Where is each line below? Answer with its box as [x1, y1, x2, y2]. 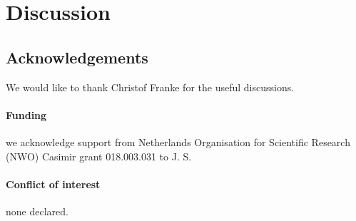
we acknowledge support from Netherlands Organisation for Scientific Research [6, 134, 350, 149]
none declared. [6, 203, 68, 218]
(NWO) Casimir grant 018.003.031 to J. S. [6, 148, 192, 163]
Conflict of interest [6, 176, 101, 191]
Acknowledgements [6, 46, 148, 68]
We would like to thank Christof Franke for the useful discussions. [6, 79, 295, 94]
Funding [6, 107, 47, 122]
